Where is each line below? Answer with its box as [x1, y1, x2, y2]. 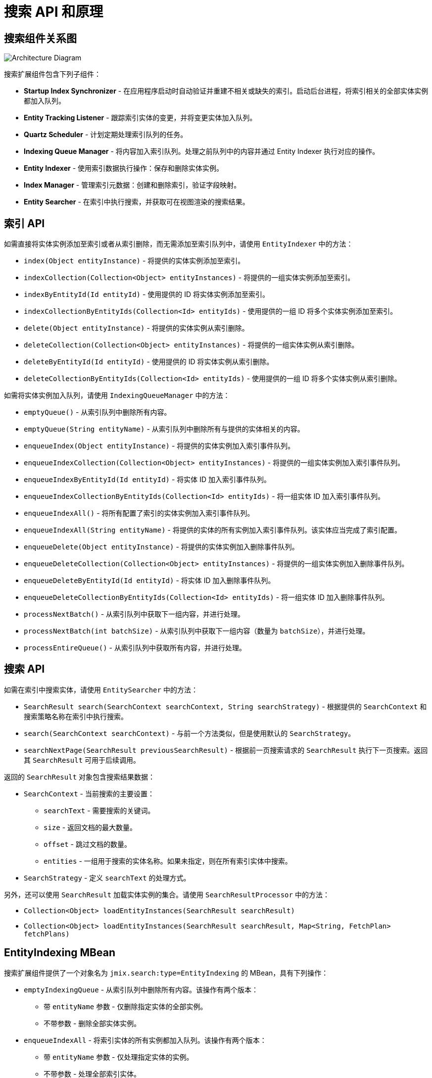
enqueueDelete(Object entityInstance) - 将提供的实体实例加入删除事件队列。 [24, 542, 299, 551]
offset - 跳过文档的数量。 [44, 839, 131, 848]
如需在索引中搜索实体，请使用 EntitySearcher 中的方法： [4, 685, 198, 694]
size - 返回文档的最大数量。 [44, 823, 137, 832]
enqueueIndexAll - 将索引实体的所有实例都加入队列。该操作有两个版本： [24, 1035, 267, 1044]
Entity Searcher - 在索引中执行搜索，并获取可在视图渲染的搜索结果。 [24, 197, 249, 206]
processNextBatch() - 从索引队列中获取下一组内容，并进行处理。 [24, 610, 245, 619]
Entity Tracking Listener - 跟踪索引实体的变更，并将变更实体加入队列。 [24, 113, 257, 122]
